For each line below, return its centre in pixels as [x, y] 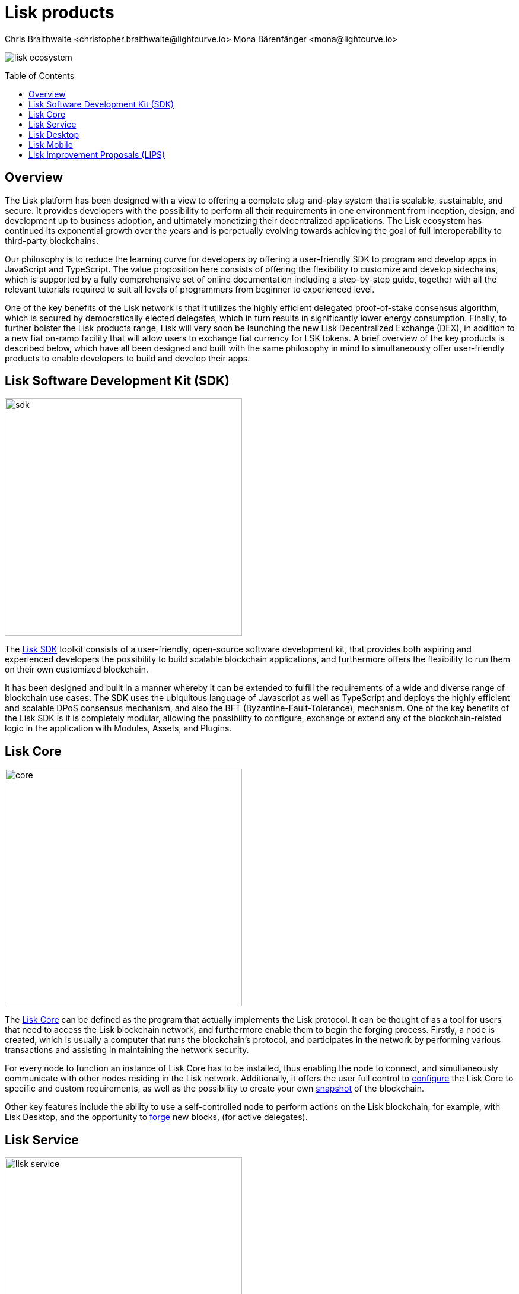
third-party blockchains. [52, 240]
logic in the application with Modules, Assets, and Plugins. [118, 728]
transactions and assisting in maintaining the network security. [127, 1050]
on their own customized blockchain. [77, 670]
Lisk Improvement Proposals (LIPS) [97, 154]
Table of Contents [40, 75]
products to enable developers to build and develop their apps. [128, 358]
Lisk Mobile [51, 144]
